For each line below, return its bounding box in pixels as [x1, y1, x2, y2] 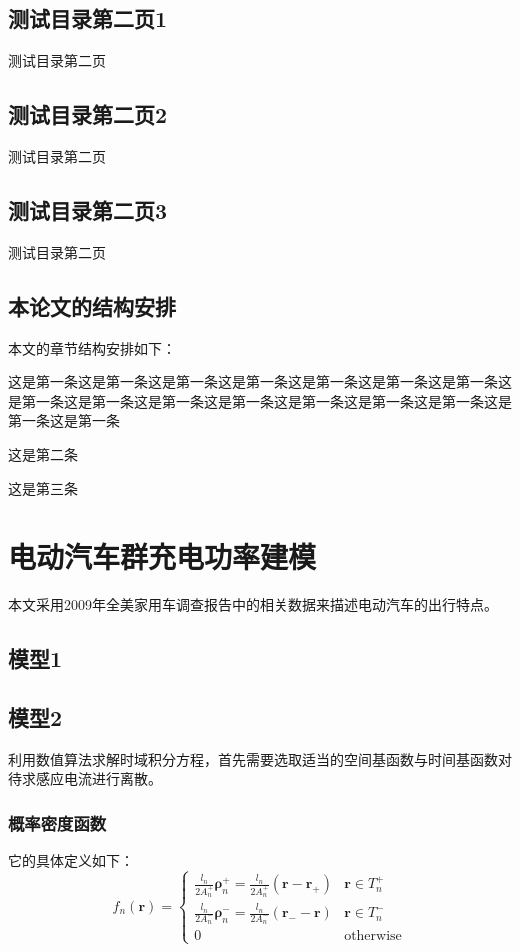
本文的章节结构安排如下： [8, 337, 176, 358]
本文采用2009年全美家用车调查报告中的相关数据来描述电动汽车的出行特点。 [8, 594, 498, 615]
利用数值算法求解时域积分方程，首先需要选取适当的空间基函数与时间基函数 [8, 748, 498, 769]
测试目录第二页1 [8, 3, 168, 34]
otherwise [344, 929, 402, 944]
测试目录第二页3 [8, 194, 168, 225]
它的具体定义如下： [8, 850, 134, 871]
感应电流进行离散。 [35, 768, 162, 789]
